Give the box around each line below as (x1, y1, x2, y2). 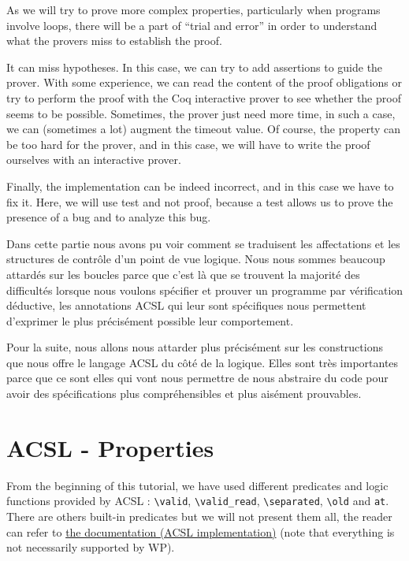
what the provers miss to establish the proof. (6, 32, 222, 49)
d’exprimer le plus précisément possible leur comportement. (6, 312, 294, 329)
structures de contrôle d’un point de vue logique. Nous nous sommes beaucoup (6, 251, 385, 267)
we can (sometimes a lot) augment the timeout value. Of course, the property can (6, 121, 401, 137)
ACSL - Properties (6, 431, 214, 463)
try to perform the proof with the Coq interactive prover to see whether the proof (6, 89, 401, 106)
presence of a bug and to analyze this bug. (6, 209, 211, 225)
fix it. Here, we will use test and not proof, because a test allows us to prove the (6, 193, 393, 210)
